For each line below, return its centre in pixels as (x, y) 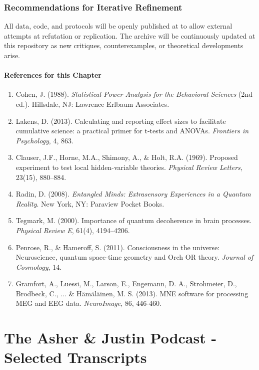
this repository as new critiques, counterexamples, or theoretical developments (124, 45)
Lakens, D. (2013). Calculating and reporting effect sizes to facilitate (121, 121)
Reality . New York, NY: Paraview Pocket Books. (90, 203)
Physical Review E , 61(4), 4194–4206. (73, 230)
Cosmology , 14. (39, 266)
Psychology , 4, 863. (44, 140)
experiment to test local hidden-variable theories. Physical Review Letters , (129, 167)
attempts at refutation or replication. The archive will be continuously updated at (130, 35)
